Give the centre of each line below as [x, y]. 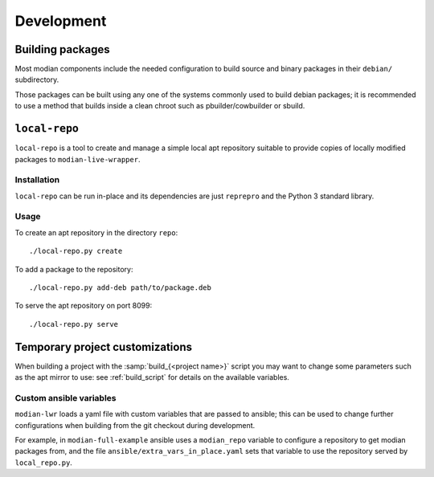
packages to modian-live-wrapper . [78, 159]
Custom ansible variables [66, 397]
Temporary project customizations [104, 347]
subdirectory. [37, 79]
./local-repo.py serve [74, 324]
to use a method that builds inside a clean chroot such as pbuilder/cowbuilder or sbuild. [160, 106]
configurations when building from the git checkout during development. [135, 425]
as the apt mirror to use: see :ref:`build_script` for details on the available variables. [152, 377]
